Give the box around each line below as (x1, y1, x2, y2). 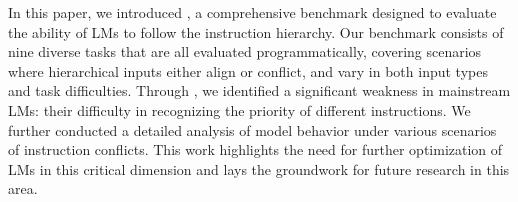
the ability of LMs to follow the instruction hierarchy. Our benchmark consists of (8, 21, 504, 42)
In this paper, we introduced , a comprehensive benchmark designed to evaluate (8, 2, 497, 22)
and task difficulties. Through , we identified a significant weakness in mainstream (8, 80, 511, 101)
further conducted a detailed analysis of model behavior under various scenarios (8, 119, 497, 140)
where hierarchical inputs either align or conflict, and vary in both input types (8, 60, 488, 81)
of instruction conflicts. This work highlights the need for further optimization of (8, 139, 503, 160)
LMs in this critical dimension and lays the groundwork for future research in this (8, 158, 510, 179)
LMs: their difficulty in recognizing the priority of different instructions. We (8, 99, 471, 120)
